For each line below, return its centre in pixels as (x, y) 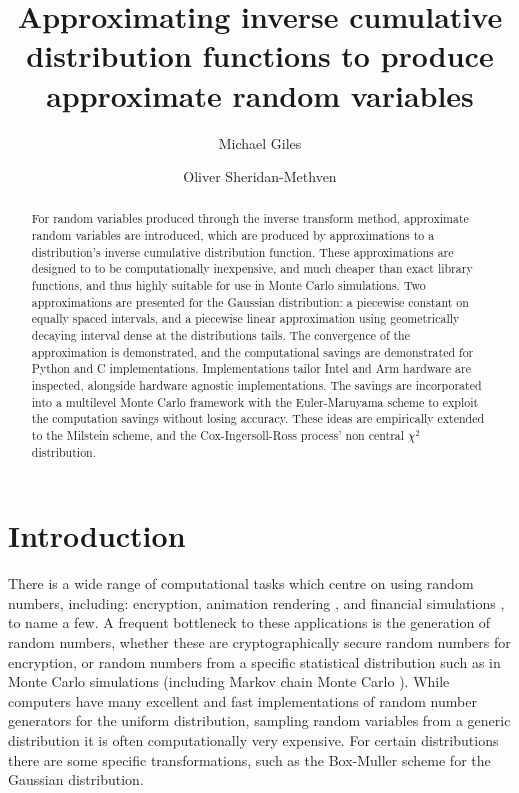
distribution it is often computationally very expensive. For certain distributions (253, 740)
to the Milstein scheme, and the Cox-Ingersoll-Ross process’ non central (218, 435)
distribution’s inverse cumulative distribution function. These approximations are (242, 251)
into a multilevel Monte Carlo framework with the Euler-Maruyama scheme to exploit (255, 401)
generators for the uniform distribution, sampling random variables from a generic (259, 720)
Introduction (97, 535)
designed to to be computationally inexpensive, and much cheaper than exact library (252, 268)
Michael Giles (260, 142)
